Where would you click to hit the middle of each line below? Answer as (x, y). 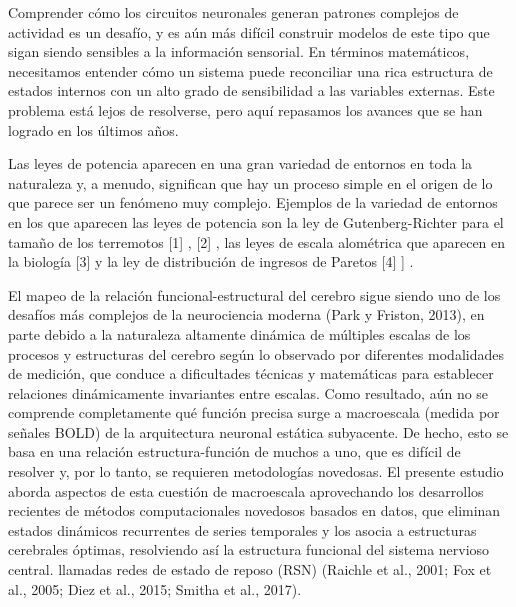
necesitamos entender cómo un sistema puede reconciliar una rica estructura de (250, 70)
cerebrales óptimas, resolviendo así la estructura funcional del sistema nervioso (249, 549)
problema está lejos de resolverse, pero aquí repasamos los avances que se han (245, 109)
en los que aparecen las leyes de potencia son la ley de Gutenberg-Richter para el (256, 221)
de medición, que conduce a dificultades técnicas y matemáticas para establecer (251, 373)
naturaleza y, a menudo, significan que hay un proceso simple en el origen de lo (250, 182)
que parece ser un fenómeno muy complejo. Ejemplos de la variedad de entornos (253, 202)
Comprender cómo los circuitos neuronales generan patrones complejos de (233, 12)
